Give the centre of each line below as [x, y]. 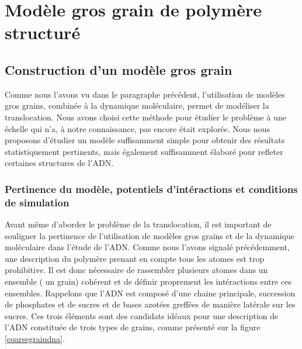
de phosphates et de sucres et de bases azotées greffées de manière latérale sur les [150, 304]
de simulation [37, 202]
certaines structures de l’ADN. [59, 163]
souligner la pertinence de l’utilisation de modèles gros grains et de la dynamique [150, 235]
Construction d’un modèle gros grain [119, 69]
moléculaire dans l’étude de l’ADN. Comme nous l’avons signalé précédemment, [147, 247]
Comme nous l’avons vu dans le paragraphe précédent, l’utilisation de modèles [145, 94]
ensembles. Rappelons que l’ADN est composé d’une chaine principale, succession [150, 293]
